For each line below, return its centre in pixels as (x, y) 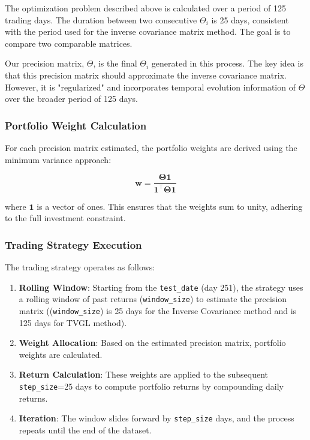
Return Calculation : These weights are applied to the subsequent (143, 374)
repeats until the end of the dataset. (85, 430)
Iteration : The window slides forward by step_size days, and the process (156, 418)
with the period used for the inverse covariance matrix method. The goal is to (148, 31)
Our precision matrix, (45, 63)
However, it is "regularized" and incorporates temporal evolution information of (150, 87)
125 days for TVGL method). (73, 322)
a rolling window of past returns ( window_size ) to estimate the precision (153, 299)
